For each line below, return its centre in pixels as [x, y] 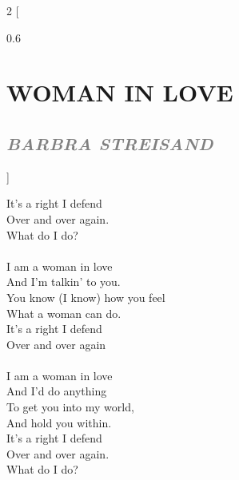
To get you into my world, [70, 407]
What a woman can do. [64, 313]
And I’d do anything [57, 391]
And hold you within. [59, 422]
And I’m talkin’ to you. [64, 282]
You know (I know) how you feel [86, 297]
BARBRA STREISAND [110, 143]
